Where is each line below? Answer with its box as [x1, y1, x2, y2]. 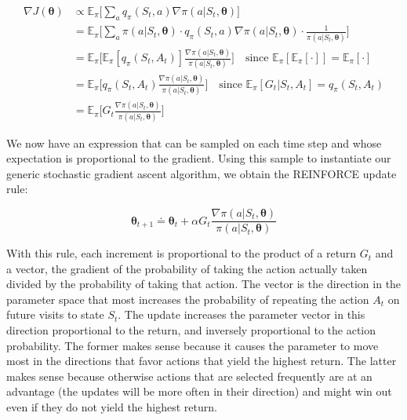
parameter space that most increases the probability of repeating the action [6, 290, 369, 307]
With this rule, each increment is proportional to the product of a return [6, 245, 357, 261]
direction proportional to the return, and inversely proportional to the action [6, 322, 376, 338]
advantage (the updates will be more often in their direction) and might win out [6, 383, 392, 400]
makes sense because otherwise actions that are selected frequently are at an [6, 367, 372, 384]
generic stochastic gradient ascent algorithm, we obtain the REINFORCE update [6, 165, 397, 181]
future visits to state [6, 306, 104, 323]
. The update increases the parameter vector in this [118, 306, 365, 323]
